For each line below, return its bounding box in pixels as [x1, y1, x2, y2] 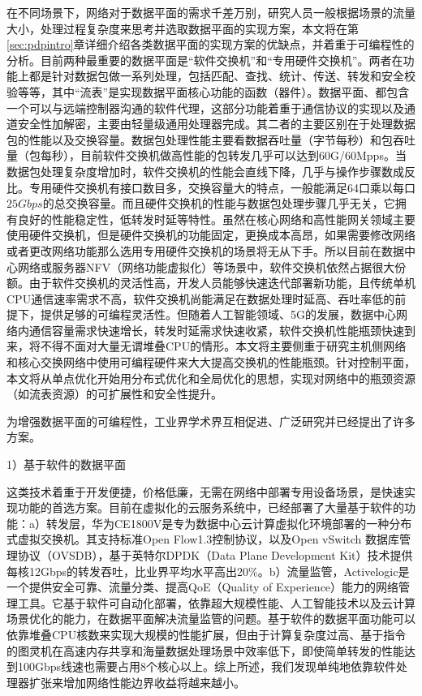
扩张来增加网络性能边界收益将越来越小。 [28, 673, 245, 690]
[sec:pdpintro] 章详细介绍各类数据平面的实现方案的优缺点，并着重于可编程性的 [6, 36, 415, 53]
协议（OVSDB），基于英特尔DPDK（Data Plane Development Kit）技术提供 [17, 547, 413, 563]
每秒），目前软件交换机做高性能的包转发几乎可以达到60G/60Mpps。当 [40, 147, 407, 164]
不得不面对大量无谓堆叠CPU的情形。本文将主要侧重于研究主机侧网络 [40, 337, 407, 354]
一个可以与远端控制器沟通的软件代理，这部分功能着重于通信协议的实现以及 [6, 99, 404, 116]
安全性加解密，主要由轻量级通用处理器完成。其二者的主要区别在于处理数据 [17, 115, 416, 132]
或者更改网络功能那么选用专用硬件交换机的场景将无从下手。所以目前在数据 [6, 242, 404, 259]
